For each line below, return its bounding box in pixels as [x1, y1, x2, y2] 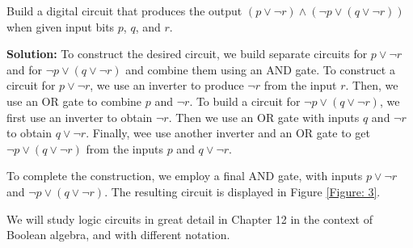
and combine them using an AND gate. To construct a [125, 61, 395, 78]
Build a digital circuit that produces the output [6, 2, 242, 19]
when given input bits [6, 18, 115, 35]
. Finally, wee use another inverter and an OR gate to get [86, 124, 370, 141]
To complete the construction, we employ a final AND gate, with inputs [6, 167, 363, 184]
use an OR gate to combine [6, 92, 142, 109]
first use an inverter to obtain [6, 108, 153, 125]
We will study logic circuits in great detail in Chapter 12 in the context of [6, 210, 373, 227]
